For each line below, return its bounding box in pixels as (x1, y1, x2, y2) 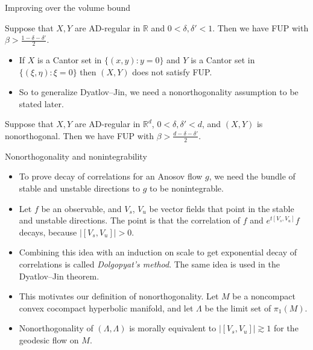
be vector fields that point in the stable (149, 202, 294, 214)
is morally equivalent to (129, 322, 217, 334)
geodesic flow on (19, 333, 79, 346)
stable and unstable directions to (19, 182, 140, 194)
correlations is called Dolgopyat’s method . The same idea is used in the (19, 257, 280, 270)
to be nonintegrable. (149, 182, 224, 194)
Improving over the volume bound (5, 1, 131, 13)
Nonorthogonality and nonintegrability (5, 149, 147, 162)
